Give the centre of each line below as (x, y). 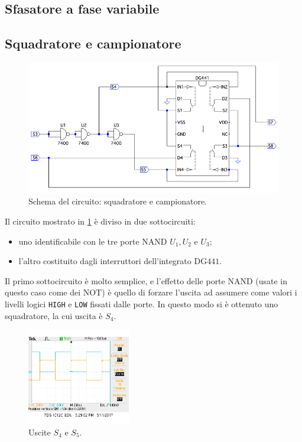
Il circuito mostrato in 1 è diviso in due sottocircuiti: (100, 221)
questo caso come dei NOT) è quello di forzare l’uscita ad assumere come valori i (151, 292)
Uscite (40, 432)
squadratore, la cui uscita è (54, 315)
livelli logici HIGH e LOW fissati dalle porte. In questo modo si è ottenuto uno (142, 303)
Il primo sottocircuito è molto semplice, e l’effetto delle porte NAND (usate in (146, 280)
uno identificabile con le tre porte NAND (93, 241)
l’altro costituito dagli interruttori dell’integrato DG (113, 261)
